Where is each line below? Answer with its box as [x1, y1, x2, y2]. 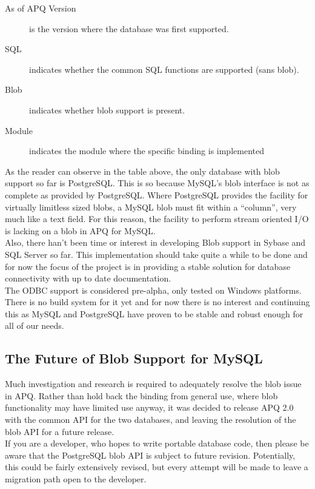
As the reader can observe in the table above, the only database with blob [5, 164, 280, 177]
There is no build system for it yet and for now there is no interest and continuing [5, 295, 310, 308]
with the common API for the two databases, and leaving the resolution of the [5, 413, 296, 426]
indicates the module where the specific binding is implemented [29, 144, 264, 157]
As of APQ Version [5, 2, 76, 14]
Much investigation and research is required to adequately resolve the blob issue [5, 377, 302, 390]
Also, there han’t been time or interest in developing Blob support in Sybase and [5, 236, 306, 249]
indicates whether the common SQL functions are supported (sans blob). [29, 62, 299, 75]
